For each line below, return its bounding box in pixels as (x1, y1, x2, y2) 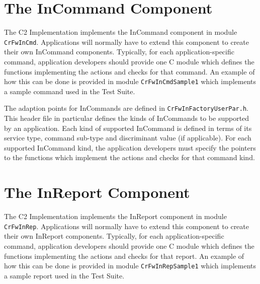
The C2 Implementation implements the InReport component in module (4, 211, 227, 222)
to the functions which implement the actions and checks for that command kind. (4, 152, 255, 163)
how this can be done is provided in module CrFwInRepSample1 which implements (4, 260, 256, 271)
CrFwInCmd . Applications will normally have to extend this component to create (4, 36, 249, 47)
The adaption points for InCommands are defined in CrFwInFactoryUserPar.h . (4, 103, 248, 113)
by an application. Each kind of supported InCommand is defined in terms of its (4, 122, 252, 133)
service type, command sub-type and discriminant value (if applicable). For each (4, 132, 251, 143)
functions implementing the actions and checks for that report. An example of (4, 250, 244, 261)
